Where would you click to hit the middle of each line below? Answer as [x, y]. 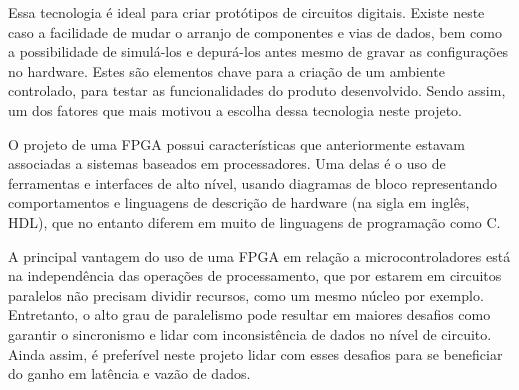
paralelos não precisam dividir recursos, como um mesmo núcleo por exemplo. [246, 294]
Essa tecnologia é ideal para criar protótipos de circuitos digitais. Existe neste [246, 12]
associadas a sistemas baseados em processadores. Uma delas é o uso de [227, 163]
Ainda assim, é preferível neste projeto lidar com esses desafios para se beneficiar [255, 353]
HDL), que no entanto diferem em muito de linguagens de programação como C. [254, 221]
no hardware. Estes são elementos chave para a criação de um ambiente [226, 70]
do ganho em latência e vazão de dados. [129, 373]
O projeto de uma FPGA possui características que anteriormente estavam [236, 143]
